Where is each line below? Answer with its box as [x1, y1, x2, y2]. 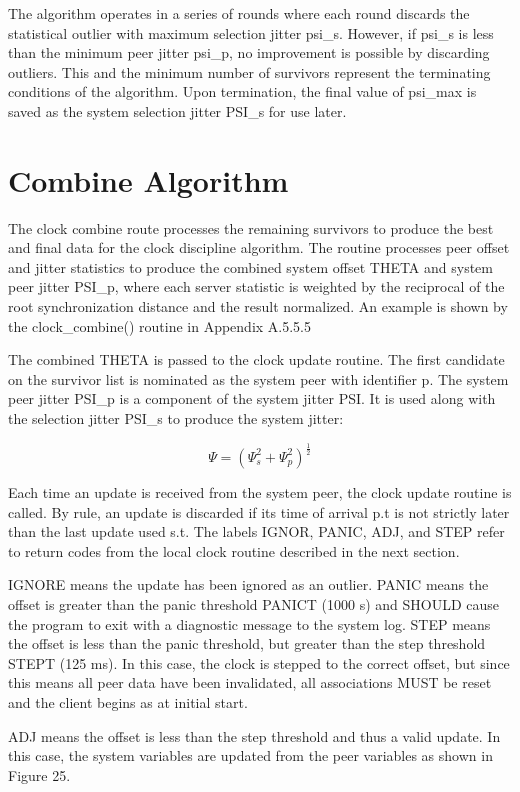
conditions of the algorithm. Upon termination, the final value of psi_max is [8, 81, 477, 102]
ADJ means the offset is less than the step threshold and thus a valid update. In [8, 725, 501, 746]
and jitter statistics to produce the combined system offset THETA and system [8, 256, 494, 277]
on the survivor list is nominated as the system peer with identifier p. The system [8, 368, 509, 389]
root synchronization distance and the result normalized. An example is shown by [8, 296, 508, 317]
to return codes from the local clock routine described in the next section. [8, 540, 460, 561]
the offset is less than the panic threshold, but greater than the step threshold [8, 633, 486, 654]
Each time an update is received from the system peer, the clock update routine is [8, 481, 512, 502]
